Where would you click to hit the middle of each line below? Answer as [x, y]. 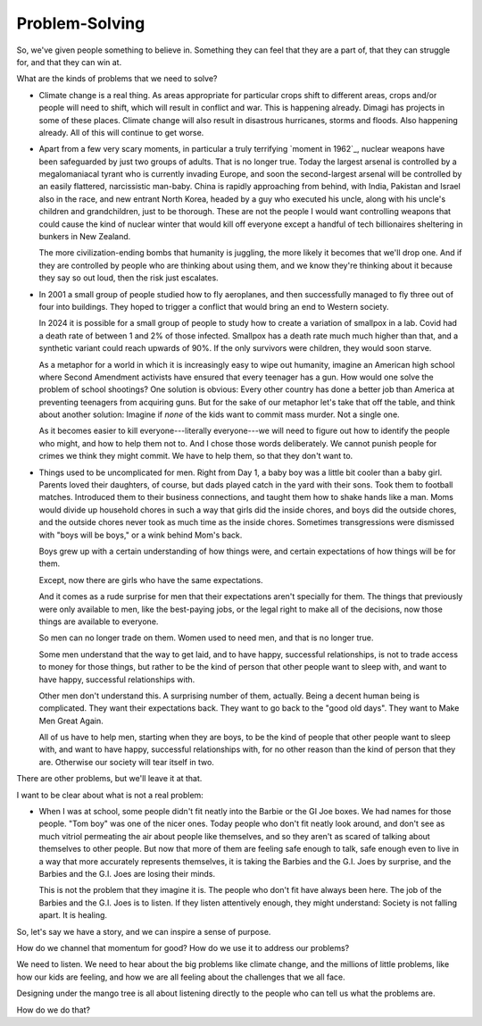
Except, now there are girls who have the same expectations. [151, 580]
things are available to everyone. [99, 621]
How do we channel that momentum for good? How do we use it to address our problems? [183, 947]
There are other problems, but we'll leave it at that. [109, 779]
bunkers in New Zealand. [85, 237]
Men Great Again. [71, 721]
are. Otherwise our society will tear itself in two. [126, 762]
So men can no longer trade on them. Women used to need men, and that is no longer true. [206, 638]
